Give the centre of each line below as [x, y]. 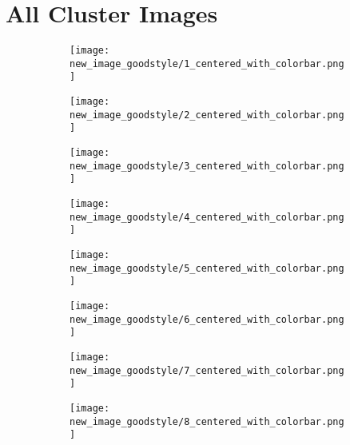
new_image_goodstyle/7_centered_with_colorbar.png [207, 370]
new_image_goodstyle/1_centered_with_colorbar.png [207, 64]
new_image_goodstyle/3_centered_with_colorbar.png [207, 166]
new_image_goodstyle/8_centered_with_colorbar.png [207, 421]
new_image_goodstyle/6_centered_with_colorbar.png [207, 319]
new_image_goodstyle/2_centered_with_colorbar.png [207, 115]
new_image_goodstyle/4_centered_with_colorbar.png [207, 217]
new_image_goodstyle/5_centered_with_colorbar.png [207, 268]
